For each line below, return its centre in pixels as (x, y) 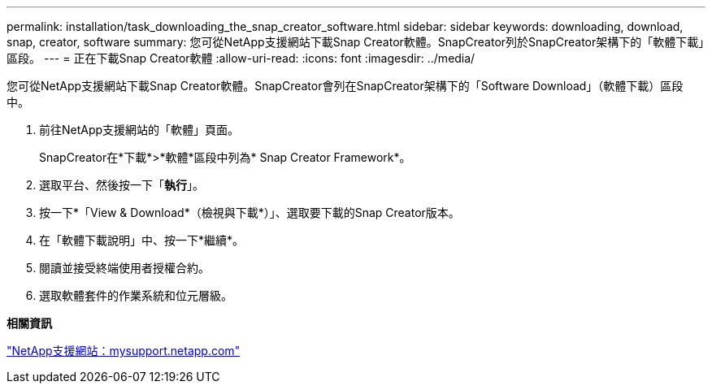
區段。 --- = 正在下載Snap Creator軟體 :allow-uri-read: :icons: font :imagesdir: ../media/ (241, 58)
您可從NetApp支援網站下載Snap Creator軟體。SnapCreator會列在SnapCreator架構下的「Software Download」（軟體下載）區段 (345, 86)
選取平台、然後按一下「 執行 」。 (122, 185)
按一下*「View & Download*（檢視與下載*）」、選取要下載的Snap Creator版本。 (250, 212)
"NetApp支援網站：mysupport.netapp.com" (124, 351)
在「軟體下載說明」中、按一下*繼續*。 (142, 240)
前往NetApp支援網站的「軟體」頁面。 (139, 130)
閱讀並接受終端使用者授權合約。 (124, 268)
